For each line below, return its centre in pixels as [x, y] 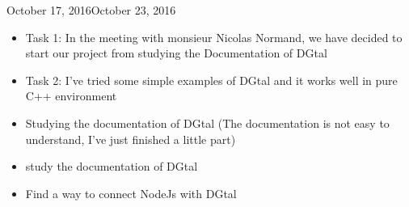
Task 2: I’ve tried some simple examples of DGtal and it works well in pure [211, 80]
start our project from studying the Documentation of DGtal [176, 53]
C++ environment [71, 96]
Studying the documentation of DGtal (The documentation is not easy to [207, 123]
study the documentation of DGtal [112, 166]
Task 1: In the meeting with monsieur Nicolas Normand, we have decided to [214, 37]
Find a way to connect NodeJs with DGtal [131, 193]
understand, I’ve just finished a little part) [131, 139]
